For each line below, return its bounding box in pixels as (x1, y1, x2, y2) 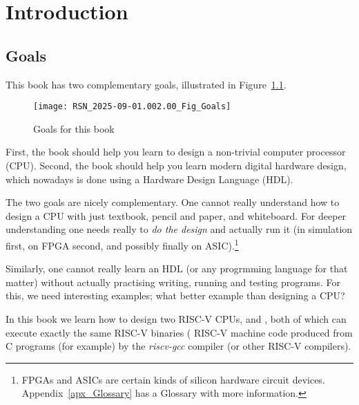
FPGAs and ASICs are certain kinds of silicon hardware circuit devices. (21, 372, 325, 386)
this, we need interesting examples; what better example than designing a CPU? (6, 288, 345, 303)
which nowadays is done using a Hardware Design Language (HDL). (6, 171, 293, 186)
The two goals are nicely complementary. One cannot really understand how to (6, 195, 340, 209)
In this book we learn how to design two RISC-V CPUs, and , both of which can (6, 312, 347, 326)
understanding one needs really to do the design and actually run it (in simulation (6, 222, 353, 236)
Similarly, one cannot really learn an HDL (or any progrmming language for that (6, 261, 348, 276)
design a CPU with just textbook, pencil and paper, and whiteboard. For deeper (6, 208, 347, 223)
